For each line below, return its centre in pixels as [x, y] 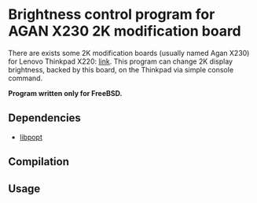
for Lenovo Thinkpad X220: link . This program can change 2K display [121, 61]
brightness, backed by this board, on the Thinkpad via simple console [121, 69]
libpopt [31, 137]
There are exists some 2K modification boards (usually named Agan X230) [129, 53]
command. [26, 78]
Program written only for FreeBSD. [65, 93]
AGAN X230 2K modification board [125, 31]
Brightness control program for [112, 15]
